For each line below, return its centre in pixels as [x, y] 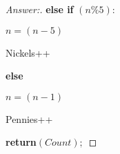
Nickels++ [28, 52]
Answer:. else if [40, 9]
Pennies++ [29, 118]
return [21, 142]
